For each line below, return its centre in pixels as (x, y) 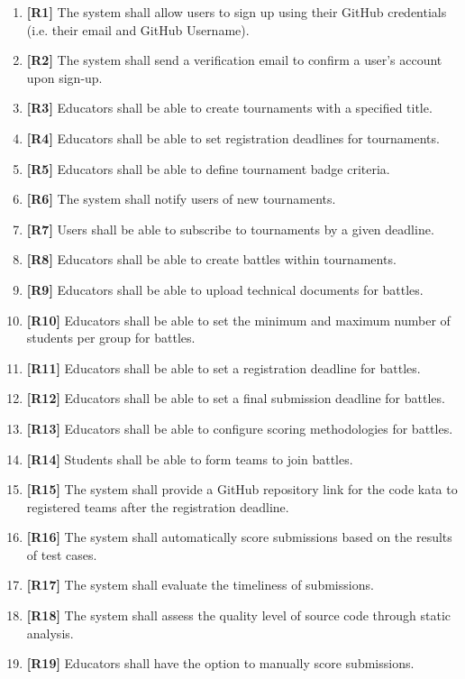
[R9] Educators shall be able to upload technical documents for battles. (225, 289)
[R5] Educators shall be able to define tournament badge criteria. (208, 168)
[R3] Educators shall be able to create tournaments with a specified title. (229, 108)
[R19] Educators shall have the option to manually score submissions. (220, 663)
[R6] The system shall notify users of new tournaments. (181, 199)
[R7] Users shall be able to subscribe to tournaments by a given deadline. (230, 229)
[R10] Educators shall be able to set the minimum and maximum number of (238, 320)
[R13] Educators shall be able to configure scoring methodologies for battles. (240, 428)
